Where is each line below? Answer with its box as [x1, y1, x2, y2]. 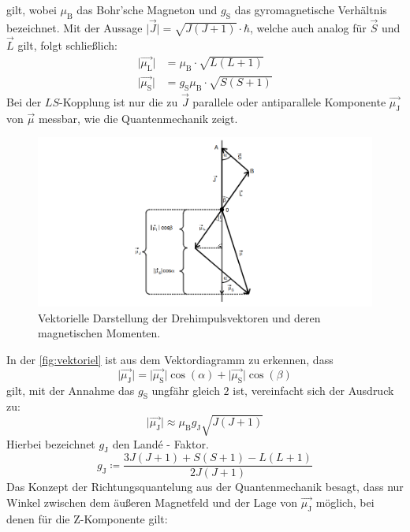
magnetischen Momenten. [38, 325, 161, 341]
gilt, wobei [6, 2, 57, 17]
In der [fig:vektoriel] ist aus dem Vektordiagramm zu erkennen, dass [6, 352, 334, 368]
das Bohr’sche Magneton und [76, 2, 218, 17]
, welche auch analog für [249, 20, 367, 36]
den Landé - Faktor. [112, 435, 209, 452]
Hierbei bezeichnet [6, 435, 95, 452]
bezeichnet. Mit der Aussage [6, 20, 143, 36]
